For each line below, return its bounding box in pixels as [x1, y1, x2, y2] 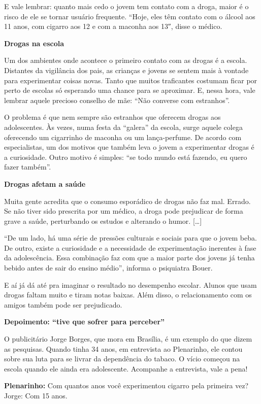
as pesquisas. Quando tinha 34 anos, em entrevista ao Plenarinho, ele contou [4, 343, 243, 354]
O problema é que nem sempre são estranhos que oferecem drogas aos [4, 112, 221, 122]
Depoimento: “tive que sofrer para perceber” [4, 316, 165, 327]
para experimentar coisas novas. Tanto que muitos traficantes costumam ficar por [4, 75, 257, 85]
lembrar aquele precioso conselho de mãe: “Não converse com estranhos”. [4, 94, 230, 105]
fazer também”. [4, 161, 51, 172]
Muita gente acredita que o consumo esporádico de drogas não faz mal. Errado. [4, 195, 251, 206]
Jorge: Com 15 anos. [4, 390, 68, 400]
